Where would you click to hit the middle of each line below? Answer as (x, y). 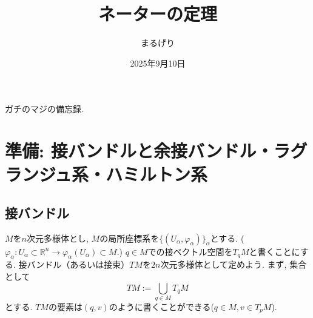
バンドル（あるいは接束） (78, 264)
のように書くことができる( (161, 306)
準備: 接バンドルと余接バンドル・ (139, 151)
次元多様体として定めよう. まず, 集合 (234, 264)
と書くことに (274, 251)
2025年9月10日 (158, 63)
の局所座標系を (130, 238)
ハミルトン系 (157, 174)
